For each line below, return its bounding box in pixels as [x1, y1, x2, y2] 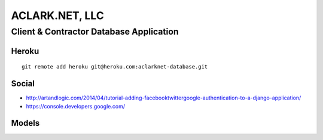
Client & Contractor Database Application [11, 26, 179, 37]
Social [11, 79, 35, 89]
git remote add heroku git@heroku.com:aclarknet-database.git [22, 63, 208, 70]
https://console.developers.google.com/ [26, 102, 126, 110]
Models [11, 118, 40, 128]
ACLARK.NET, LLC [11, 9, 104, 22]
